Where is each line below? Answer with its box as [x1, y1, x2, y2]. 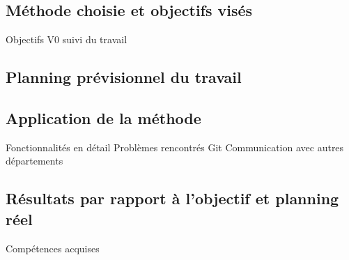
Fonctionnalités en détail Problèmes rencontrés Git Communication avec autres [6, 139, 344, 154]
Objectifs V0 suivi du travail [6, 32, 127, 47]
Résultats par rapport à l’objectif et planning [6, 188, 339, 209]
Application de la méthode [6, 107, 201, 128]
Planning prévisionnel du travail [6, 66, 242, 88]
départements [6, 153, 63, 168]
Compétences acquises [6, 240, 100, 255]
